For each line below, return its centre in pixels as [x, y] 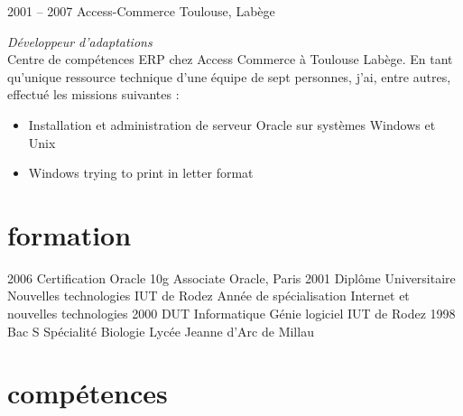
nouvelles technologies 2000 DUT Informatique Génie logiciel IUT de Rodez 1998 [231, 314]
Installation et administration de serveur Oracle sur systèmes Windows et [232, 124]
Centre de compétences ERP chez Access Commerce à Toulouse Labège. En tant [230, 59]
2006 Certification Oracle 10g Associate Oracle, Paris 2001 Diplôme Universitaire [231, 277]
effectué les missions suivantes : [93, 94]
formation [69, 234]
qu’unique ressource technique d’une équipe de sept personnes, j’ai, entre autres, [229, 76]
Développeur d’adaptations [80, 41]
